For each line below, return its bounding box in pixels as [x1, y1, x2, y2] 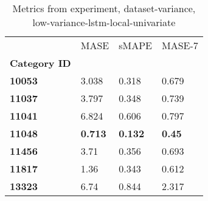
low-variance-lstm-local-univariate [32, 15, 176, 29]
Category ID [10, 56, 71, 70]
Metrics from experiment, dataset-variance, [12, 1, 196, 15]
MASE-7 [162, 38, 198, 52]
